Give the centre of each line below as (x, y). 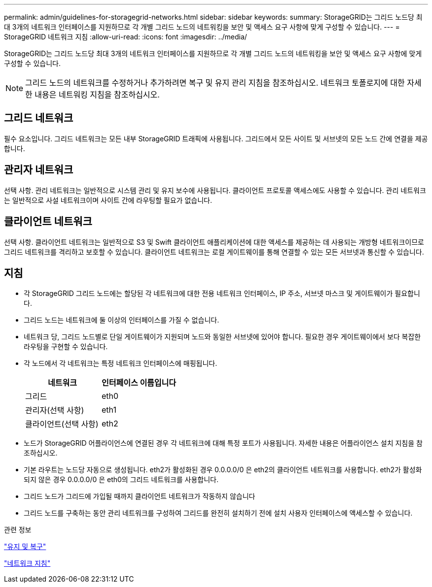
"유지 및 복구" (25, 547)
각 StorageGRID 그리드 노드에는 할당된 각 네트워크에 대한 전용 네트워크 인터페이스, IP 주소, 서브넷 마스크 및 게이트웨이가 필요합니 (222, 293)
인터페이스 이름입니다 (139, 383)
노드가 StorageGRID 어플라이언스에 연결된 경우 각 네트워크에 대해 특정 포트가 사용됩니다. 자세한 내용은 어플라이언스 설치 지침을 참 (223, 443)
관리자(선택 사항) (55, 410)
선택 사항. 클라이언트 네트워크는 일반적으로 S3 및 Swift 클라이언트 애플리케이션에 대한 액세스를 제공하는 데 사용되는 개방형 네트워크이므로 (214, 242)
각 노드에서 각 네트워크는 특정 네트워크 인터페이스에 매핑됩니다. (121, 363)
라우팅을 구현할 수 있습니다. (66, 347)
